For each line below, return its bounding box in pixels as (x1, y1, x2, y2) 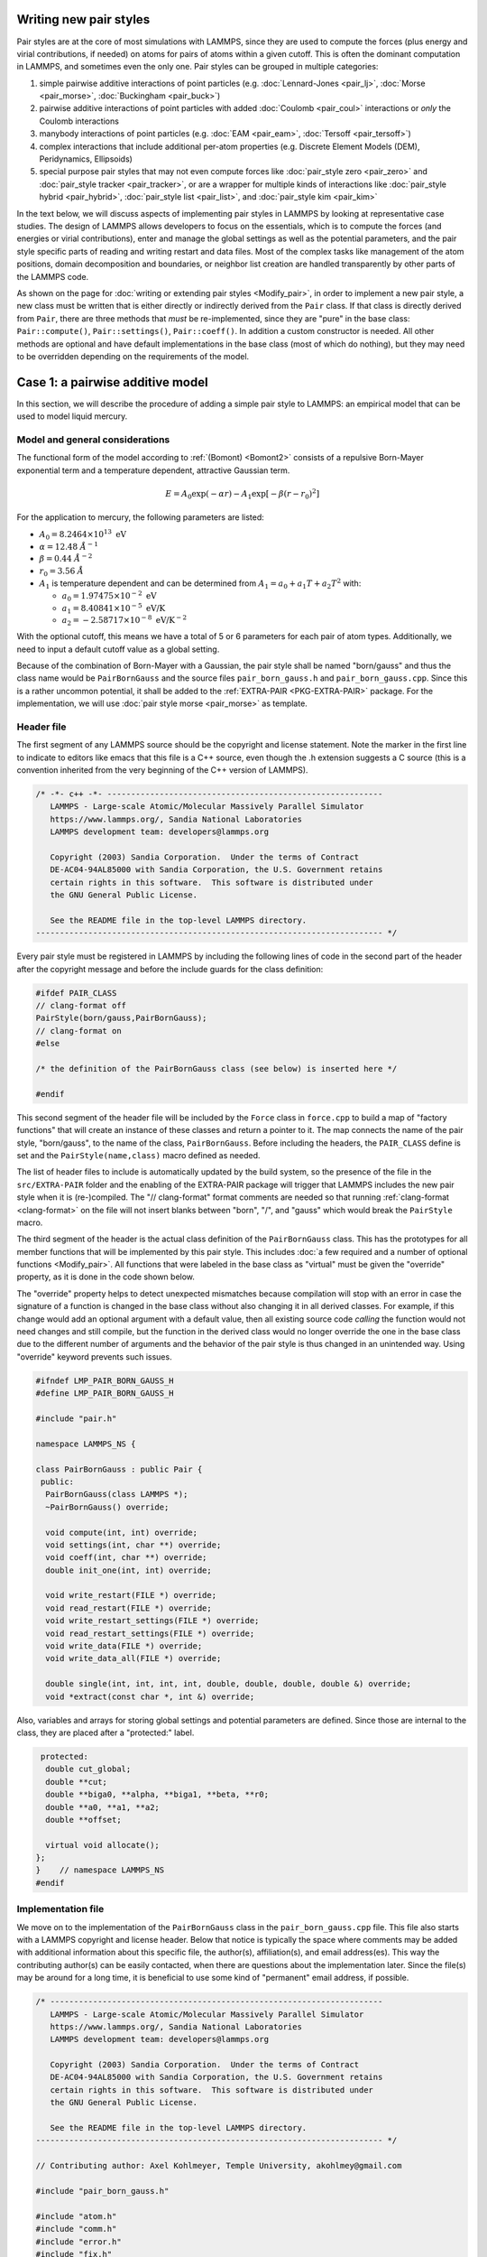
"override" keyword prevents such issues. (16, 1351, 172, 1362)
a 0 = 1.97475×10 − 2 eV (61, 590, 157, 603)
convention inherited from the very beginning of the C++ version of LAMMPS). (16, 765, 308, 776)
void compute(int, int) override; (45, 1527, 198, 1537)
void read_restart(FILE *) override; (45, 1602, 212, 1613)
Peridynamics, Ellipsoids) (39, 153, 133, 164)
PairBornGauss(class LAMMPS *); (45, 1490, 188, 1500)
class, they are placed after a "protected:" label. (16, 1727, 195, 1738)
